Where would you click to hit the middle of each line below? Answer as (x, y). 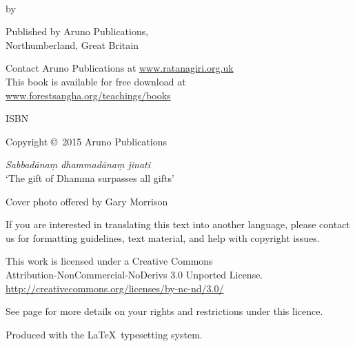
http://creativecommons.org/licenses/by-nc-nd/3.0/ (115, 288)
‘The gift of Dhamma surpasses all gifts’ (90, 177)
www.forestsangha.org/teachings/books (88, 95)
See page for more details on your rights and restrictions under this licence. (164, 311)
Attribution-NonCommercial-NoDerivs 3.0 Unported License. (134, 274)
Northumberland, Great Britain (72, 44)
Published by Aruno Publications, (77, 31)
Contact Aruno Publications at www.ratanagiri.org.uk (120, 68)
